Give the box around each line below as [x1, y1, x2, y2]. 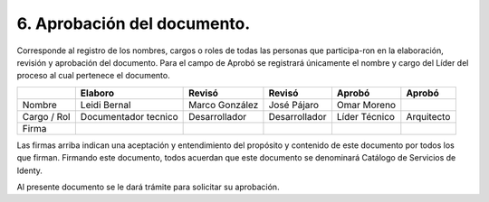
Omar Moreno [336, 98, 397, 111]
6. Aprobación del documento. [16, 14, 251, 33]
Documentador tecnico [80, 110, 178, 123]
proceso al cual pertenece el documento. [16, 70, 171, 81]
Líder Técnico [336, 110, 396, 123]
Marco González [188, 98, 259, 111]
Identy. [16, 165, 43, 176]
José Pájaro [268, 98, 320, 111]
